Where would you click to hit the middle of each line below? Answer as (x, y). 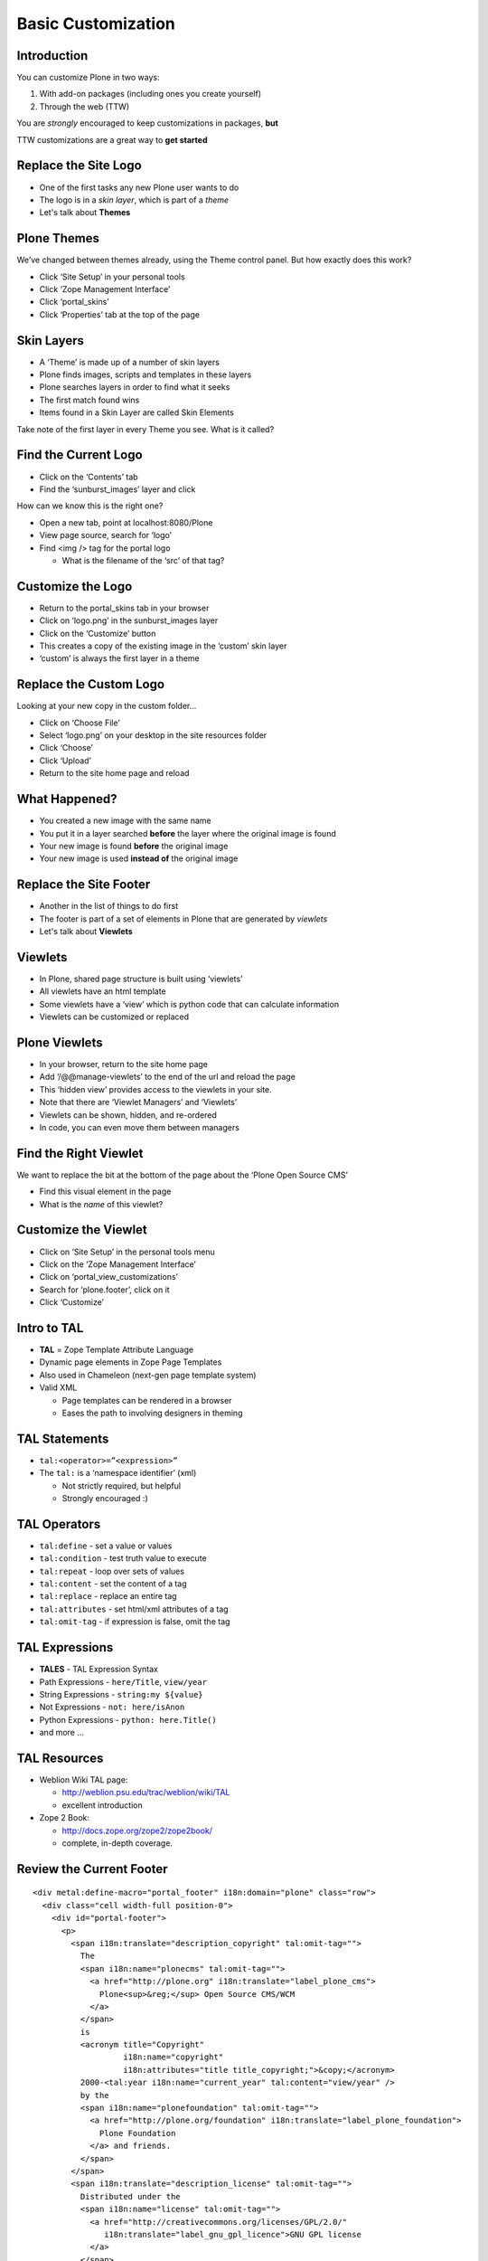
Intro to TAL (50, 1328)
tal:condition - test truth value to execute (123, 1558)
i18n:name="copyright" (174, 2057)
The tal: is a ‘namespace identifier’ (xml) (118, 1473)
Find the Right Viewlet (80, 1153)
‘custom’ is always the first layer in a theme (120, 658)
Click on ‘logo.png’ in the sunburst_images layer (129, 620)
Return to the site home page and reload (114, 773)
